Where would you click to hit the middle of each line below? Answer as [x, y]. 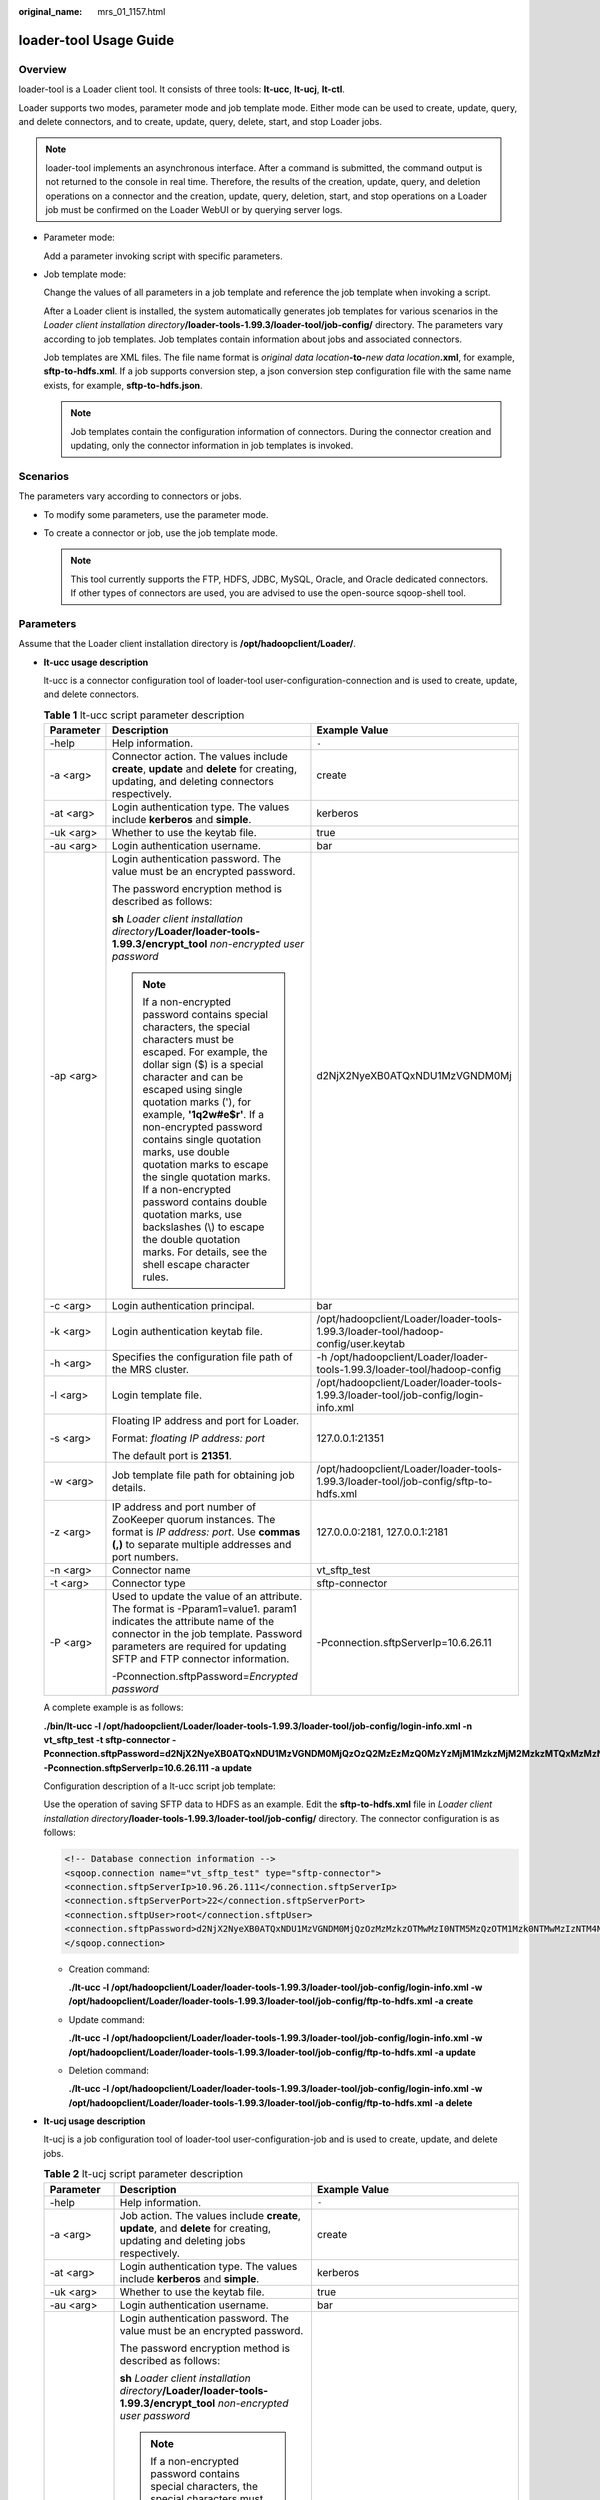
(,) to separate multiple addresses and [201, 1545]
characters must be [188, 1040]
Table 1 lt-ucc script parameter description [144, 715]
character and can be [193, 1077]
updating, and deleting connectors [192, 782]
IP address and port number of [184, 1507]
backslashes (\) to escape [203, 1227]
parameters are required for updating [199, 1647]
